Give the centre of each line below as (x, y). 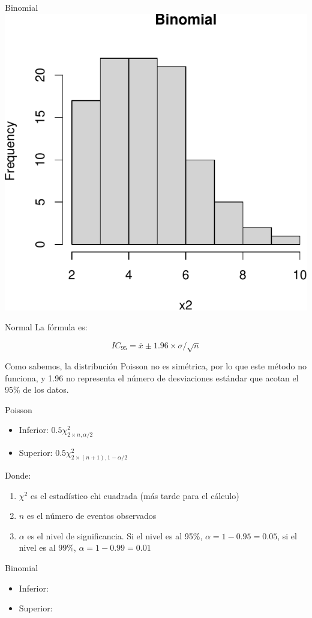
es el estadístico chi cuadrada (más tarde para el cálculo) (135, 495)
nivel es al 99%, (47, 547)
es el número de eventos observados (91, 516)
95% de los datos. (37, 389)
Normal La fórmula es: (46, 327)
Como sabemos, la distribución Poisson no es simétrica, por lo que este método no (156, 366)
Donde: (18, 475)
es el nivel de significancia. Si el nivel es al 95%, (115, 535)
